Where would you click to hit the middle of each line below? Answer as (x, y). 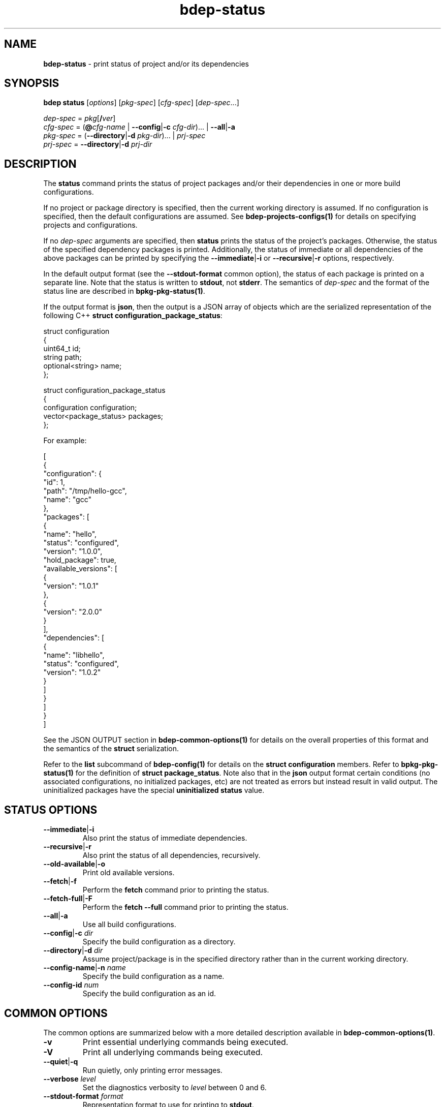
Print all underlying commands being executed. (173, 1052)
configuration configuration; (90, 408)
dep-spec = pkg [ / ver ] (80, 118)
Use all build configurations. (129, 925)
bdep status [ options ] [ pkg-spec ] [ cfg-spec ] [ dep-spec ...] (141, 103)
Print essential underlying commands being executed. (185, 1042)
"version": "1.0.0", (73, 551)
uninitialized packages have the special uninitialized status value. (154, 790)
